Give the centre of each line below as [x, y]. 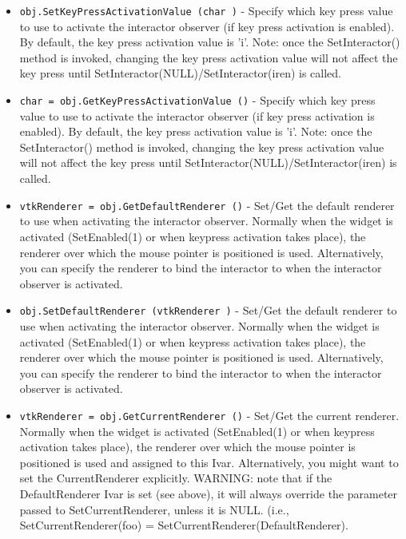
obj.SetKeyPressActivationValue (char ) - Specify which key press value [206, 10]
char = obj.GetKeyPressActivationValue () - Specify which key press [197, 100]
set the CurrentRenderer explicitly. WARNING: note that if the [176, 478]
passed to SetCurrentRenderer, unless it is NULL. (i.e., [154, 509]
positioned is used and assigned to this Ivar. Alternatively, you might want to [209, 462]
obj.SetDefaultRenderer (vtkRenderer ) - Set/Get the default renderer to [208, 310]
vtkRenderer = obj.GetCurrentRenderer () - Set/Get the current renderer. [209, 415]
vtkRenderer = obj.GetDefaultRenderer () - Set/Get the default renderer [207, 205]
